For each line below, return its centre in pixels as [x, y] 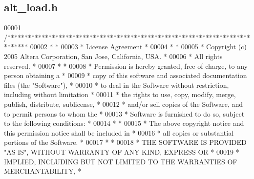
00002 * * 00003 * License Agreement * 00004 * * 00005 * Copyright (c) [138, 47]
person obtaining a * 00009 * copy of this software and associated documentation [126, 75]
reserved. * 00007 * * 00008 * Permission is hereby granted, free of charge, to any [126, 66]
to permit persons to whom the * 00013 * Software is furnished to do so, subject [124, 113]
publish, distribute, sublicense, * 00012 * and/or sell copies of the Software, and [124, 104]
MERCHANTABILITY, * [43, 171]
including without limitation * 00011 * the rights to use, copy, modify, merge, [120, 94]
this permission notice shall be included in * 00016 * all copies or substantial [119, 132]
